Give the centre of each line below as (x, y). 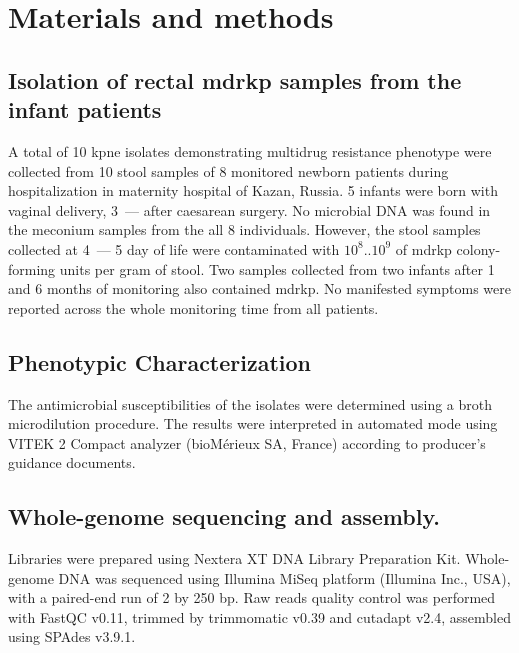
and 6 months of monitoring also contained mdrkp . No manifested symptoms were (259, 288)
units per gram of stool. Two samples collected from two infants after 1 (277, 268)
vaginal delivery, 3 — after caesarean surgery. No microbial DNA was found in (249, 209)
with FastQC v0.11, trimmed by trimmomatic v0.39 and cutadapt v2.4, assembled (259, 616)
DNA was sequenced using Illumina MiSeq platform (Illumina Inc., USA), (284, 577)
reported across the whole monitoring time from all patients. (193, 307)
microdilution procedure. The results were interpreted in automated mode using (253, 423)
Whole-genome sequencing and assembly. (224, 516)
